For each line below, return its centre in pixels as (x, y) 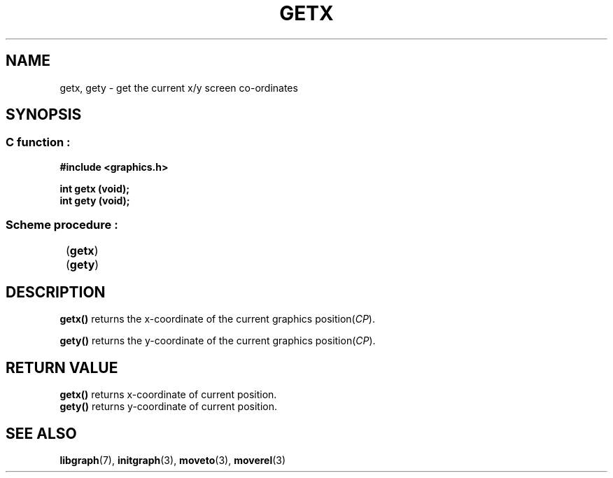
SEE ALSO (41, 433)
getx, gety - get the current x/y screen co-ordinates (179, 87)
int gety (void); (95, 200)
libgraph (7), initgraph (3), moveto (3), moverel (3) (173, 461)
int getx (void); (95, 188)
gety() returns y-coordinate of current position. (168, 407)
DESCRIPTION (56, 292)
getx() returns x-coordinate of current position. (168, 395)
